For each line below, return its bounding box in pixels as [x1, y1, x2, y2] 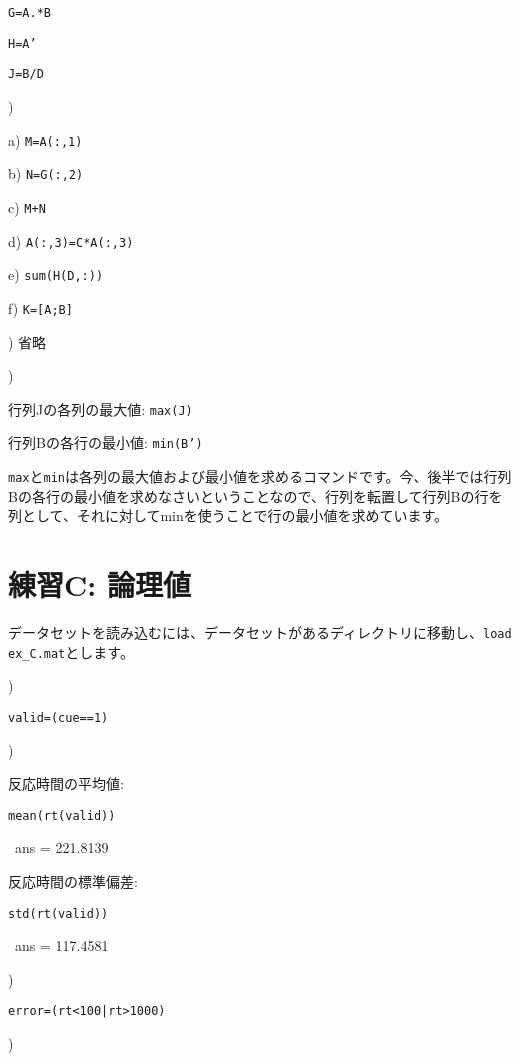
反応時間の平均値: [8, 773, 124, 794]
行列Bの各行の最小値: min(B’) [8, 432, 203, 453]
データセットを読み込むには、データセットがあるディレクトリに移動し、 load [8, 621, 512, 642]
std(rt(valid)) [8, 906, 109, 921]
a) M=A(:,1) [8, 129, 83, 150]
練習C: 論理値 [8, 564, 191, 605]
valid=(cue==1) [8, 710, 109, 725]
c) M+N [8, 196, 46, 217]
